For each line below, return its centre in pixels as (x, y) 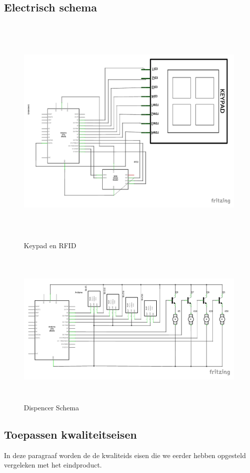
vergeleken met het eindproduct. (53, 465)
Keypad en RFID (50, 245)
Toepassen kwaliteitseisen (70, 434)
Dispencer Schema (52, 407)
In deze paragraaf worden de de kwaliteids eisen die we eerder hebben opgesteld (125, 455)
